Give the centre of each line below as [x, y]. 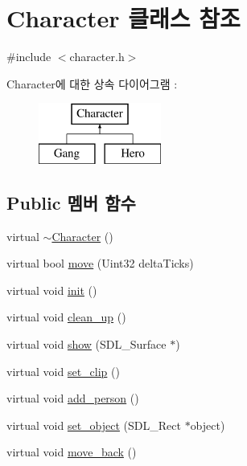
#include [29, 57]
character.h [97, 57]
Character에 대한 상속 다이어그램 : [92, 83]
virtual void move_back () [72, 452]
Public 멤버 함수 [71, 202]
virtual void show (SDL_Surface [86, 344]
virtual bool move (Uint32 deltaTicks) [100, 263]
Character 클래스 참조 [123, 18]
